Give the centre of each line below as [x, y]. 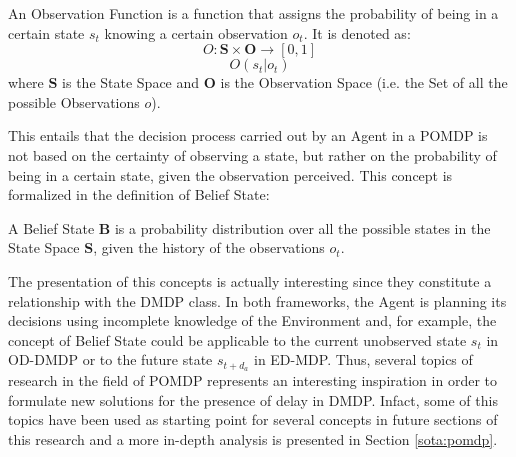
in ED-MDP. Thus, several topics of [363, 359]
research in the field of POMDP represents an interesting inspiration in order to [252, 380]
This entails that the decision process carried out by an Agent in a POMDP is [248, 135]
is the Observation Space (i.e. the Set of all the [364, 82]
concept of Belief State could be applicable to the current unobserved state [237, 339]
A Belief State [51, 227]
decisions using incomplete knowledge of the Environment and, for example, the [252, 320]
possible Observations [74, 101]
